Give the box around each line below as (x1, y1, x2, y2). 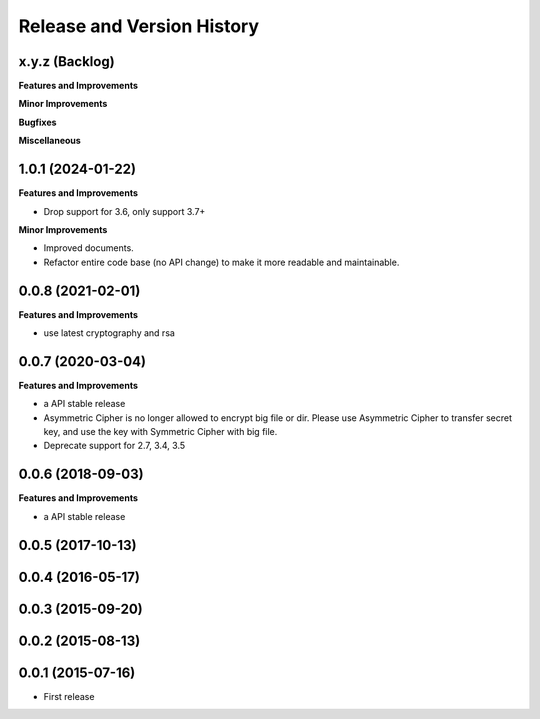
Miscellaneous (18, 135, 82, 147)
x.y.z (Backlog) (18, 53, 115, 70)
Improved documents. (43, 242, 134, 254)
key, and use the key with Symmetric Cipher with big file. (43, 426, 278, 438)
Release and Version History (18, 15, 260, 37)
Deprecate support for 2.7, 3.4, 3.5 (43, 440, 186, 452)
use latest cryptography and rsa (43, 327, 175, 339)
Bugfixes (18, 116, 57, 128)
